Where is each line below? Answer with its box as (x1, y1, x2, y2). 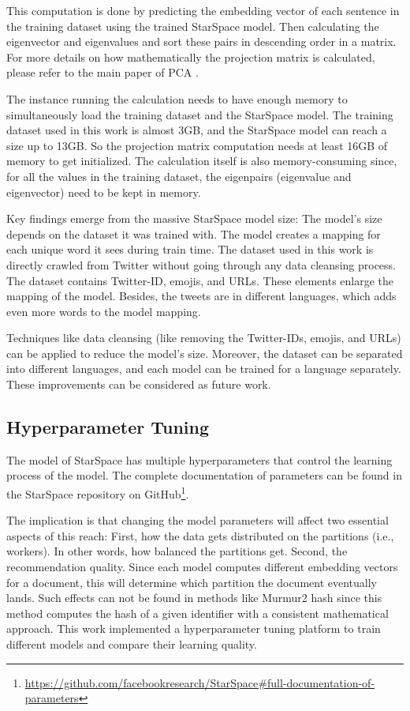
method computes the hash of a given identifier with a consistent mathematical (6, 604, 389, 621)
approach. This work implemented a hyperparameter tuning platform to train (6, 620, 381, 637)
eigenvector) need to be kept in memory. (6, 183, 201, 200)
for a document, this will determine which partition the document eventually (6, 574, 377, 590)
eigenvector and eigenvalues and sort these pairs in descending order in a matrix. (6, 33, 397, 50)
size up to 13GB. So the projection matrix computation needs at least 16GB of (6, 137, 388, 153)
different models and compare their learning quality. (6, 636, 257, 653)
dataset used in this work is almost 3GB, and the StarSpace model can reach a (6, 122, 387, 138)
